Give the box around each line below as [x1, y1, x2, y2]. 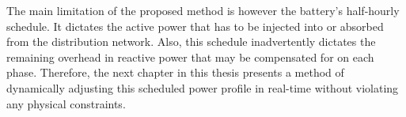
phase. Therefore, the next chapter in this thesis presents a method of [6, 64, 344, 81]
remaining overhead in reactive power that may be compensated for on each [6, 48, 374, 65]
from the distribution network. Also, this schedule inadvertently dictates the [6, 33, 376, 50]
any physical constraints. [6, 95, 126, 111]
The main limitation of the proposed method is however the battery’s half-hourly [6, 2, 400, 18]
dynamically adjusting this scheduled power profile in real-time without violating [6, 79, 399, 96]
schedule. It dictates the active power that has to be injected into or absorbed [6, 17, 384, 34]
